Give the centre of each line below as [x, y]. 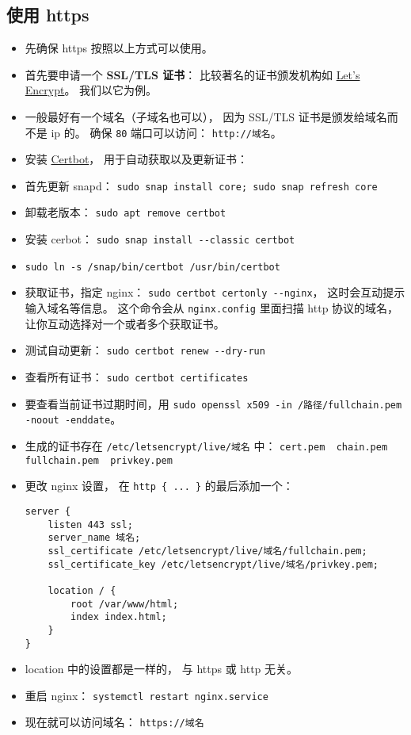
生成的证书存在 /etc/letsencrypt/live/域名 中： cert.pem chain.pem [206, 445]
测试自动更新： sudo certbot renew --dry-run [145, 350]
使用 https [48, 15]
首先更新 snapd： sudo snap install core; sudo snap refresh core [201, 185]
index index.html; [119, 617]
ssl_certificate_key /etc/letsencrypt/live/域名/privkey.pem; [213, 564]
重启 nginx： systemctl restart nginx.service [147, 695]
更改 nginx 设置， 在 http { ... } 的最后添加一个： [159, 486]
